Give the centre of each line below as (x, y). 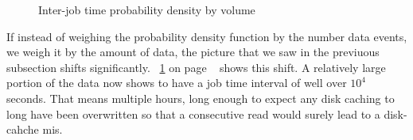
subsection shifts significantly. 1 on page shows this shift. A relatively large (196, 67)
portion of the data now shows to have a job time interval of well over (177, 83)
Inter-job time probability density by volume (147, 9)
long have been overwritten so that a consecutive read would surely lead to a (193, 114)
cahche (23, 129)
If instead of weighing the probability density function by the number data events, (207, 36)
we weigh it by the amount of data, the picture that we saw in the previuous (193, 52)
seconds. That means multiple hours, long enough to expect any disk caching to (201, 98)
